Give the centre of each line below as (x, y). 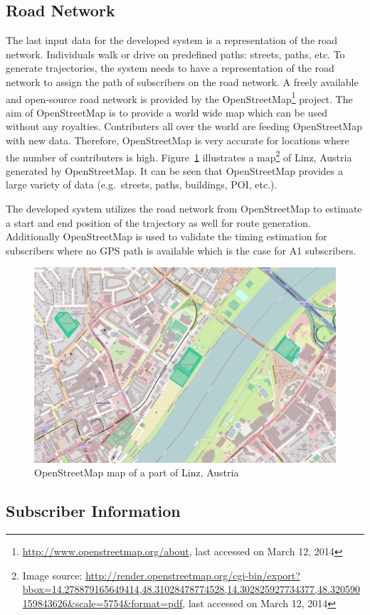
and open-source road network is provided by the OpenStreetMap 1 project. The (179, 97)
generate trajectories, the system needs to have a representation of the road (170, 68)
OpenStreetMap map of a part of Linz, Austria (137, 472)
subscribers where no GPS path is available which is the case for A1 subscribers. (181, 250)
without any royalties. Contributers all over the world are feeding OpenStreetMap (184, 126)
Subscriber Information (93, 511)
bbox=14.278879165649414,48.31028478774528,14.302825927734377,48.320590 (191, 589)
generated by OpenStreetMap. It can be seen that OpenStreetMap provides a (174, 170)
